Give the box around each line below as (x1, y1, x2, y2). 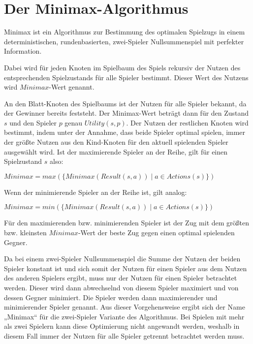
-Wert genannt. (49, 82, 95, 92)
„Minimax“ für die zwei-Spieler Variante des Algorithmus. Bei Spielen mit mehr (4, 311, 245, 321)
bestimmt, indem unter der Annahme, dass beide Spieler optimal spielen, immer (4, 127, 246, 137)
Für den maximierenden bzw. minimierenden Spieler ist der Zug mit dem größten (4, 218, 249, 228)
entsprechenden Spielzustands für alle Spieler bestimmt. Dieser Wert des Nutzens (4, 72, 249, 82)
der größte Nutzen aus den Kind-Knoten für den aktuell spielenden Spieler (4, 137, 228, 147)
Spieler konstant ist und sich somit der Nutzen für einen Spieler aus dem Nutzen (4, 263, 247, 273)
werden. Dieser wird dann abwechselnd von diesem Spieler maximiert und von (4, 282, 239, 292)
